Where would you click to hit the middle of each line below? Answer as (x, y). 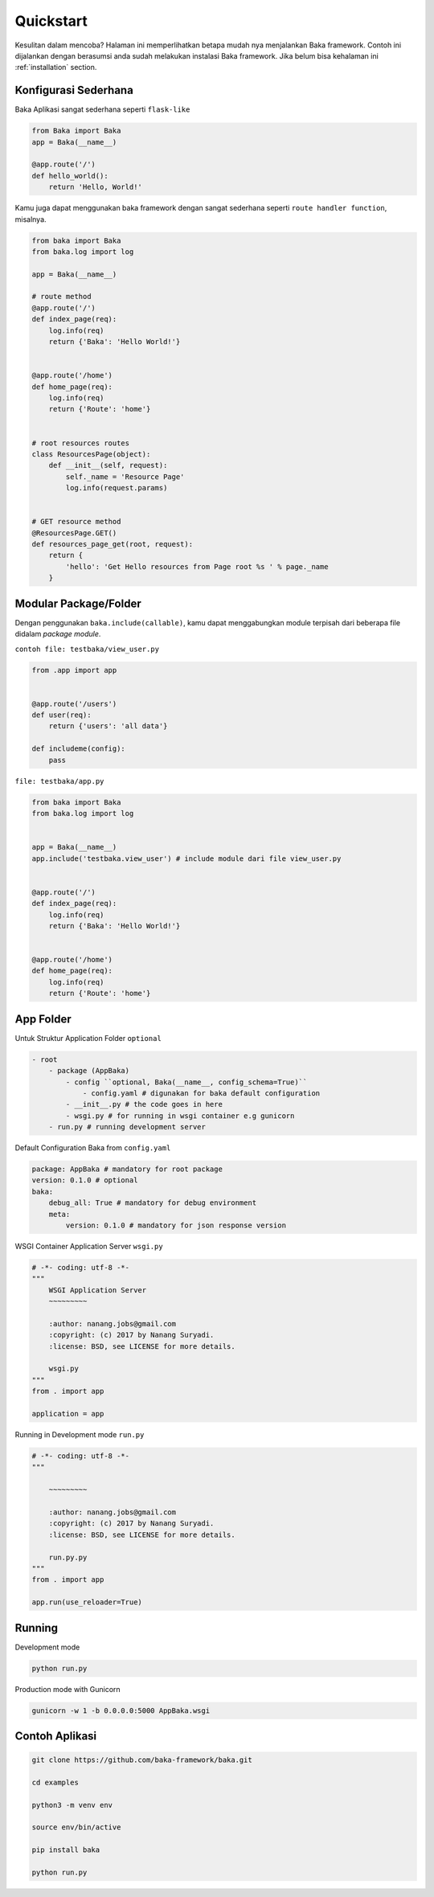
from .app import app (74, 670)
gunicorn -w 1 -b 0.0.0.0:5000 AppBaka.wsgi (121, 1711)
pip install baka (66, 1850)
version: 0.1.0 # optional (85, 1180)
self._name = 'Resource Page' (125, 477)
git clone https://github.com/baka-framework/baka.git (142, 1760)
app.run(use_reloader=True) (87, 1602)
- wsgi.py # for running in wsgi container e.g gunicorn (180, 1116)
